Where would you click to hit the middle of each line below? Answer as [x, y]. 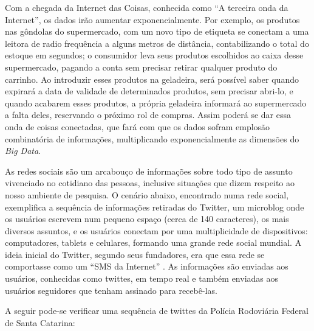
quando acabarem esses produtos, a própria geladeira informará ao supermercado [156, 103]
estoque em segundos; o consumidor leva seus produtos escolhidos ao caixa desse [154, 55]
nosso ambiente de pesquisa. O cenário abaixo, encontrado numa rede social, [147, 194]
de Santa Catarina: [40, 322]
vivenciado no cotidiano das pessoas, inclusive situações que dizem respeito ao [150, 183]
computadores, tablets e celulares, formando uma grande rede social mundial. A [153, 242]
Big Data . [23, 151]
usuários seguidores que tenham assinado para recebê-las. [111, 290]
